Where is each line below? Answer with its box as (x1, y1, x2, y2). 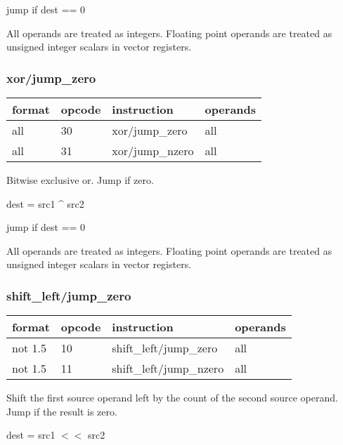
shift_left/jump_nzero (112, 360, 224, 377)
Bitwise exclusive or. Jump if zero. (6, 173, 154, 187)
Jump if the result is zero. (6, 404, 117, 418)
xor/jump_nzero (112, 142, 194, 159)
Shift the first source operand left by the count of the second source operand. (6, 390, 338, 405)
